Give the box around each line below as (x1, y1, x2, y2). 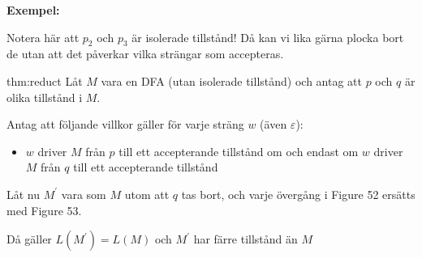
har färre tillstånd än (193, 231, 298, 247)
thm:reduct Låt (6, 72, 83, 89)
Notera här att (6, 28, 80, 45)
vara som (61, 185, 106, 202)
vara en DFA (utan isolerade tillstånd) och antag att (101, 72, 362, 89)
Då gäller (6, 231, 52, 247)
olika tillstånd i (6, 88, 83, 105)
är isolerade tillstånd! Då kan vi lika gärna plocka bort (131, 28, 404, 45)
